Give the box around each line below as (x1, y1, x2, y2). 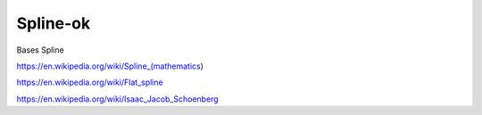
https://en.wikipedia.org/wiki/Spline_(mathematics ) (16, 61, 204, 71)
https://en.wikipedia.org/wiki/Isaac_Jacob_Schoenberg (16, 94, 219, 104)
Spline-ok (16, 13, 91, 33)
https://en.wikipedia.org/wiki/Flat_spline (16, 77, 164, 88)
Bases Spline (16, 45, 64, 55)
